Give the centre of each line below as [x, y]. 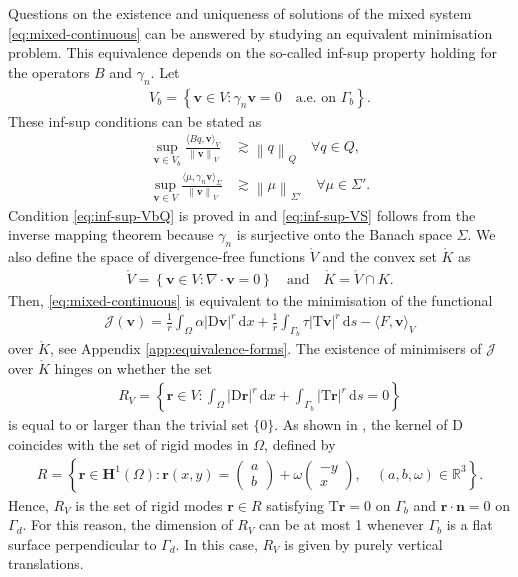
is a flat [469, 524]
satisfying [295, 504]
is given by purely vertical [363, 543]
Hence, [28, 504]
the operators [49, 71]
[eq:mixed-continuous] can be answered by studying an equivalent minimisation [250, 32]
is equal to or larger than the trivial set [128, 424]
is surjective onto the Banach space [344, 234]
